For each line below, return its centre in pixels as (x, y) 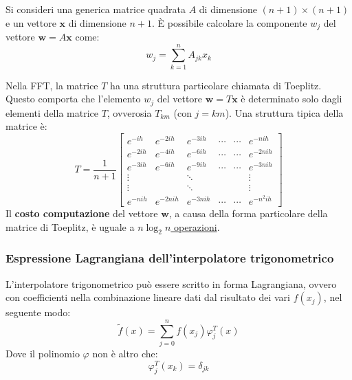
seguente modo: (38, 312)
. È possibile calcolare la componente (230, 22)
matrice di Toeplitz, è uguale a (70, 226)
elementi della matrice (52, 112)
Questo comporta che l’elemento (73, 99)
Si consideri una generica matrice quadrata (96, 9)
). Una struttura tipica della (284, 112)
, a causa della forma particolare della (248, 213)
